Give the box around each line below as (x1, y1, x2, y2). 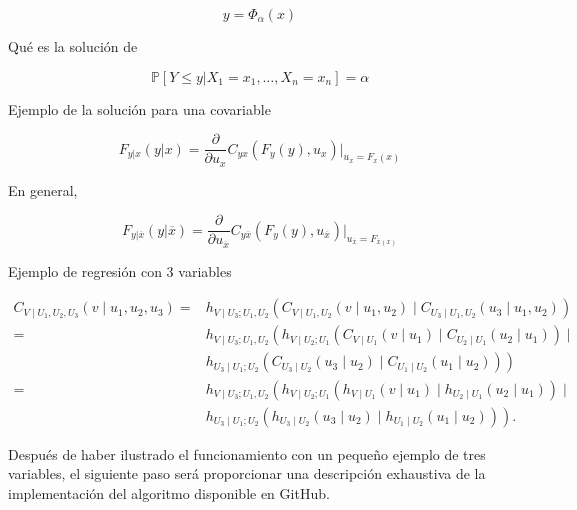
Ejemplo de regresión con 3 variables (8, 260, 232, 281)
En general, (8, 179, 78, 200)
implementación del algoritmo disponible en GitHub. (8, 482, 330, 503)
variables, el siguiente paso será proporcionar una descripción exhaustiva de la (8, 463, 486, 484)
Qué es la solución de (8, 36, 138, 56)
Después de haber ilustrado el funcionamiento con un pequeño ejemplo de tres (8, 443, 486, 464)
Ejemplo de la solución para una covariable (8, 98, 271, 119)
